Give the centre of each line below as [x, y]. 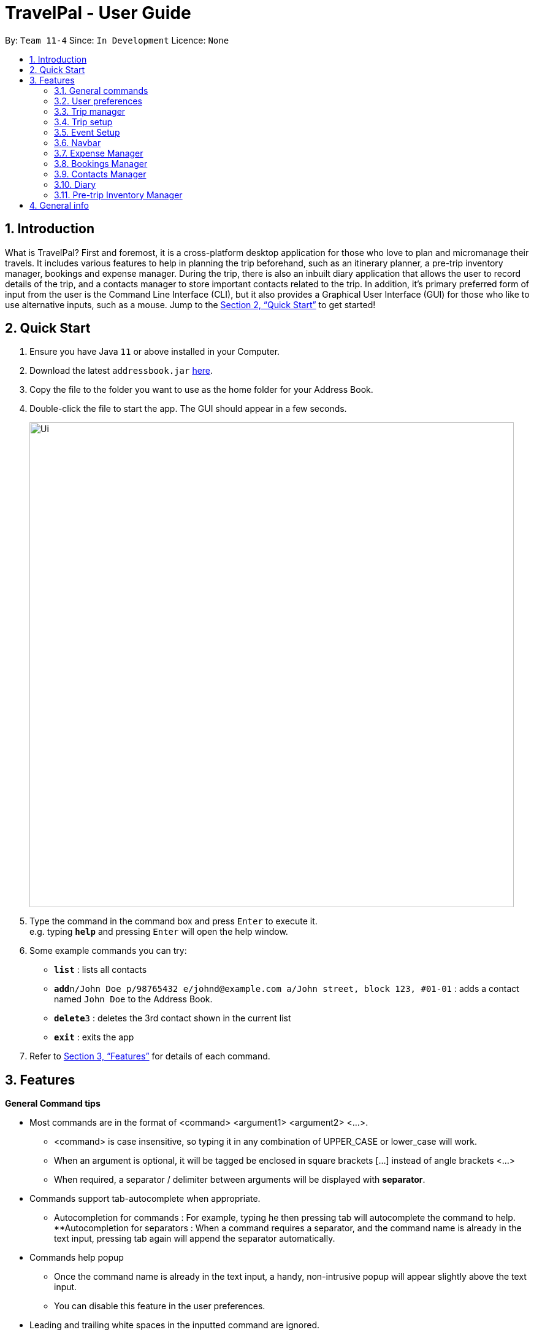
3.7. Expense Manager [99, 153]
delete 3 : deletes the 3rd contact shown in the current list [173, 1018]
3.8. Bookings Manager [101, 163]
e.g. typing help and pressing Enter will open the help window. [159, 932]
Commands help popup [77, 1258]
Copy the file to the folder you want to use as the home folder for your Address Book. [201, 390]
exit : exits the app [94, 1037]
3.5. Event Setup [87, 132]
